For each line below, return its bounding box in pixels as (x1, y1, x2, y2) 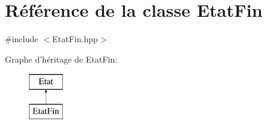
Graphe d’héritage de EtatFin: (5, 52, 118, 65)
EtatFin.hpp (52, 33, 98, 45)
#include (5, 33, 39, 45)
